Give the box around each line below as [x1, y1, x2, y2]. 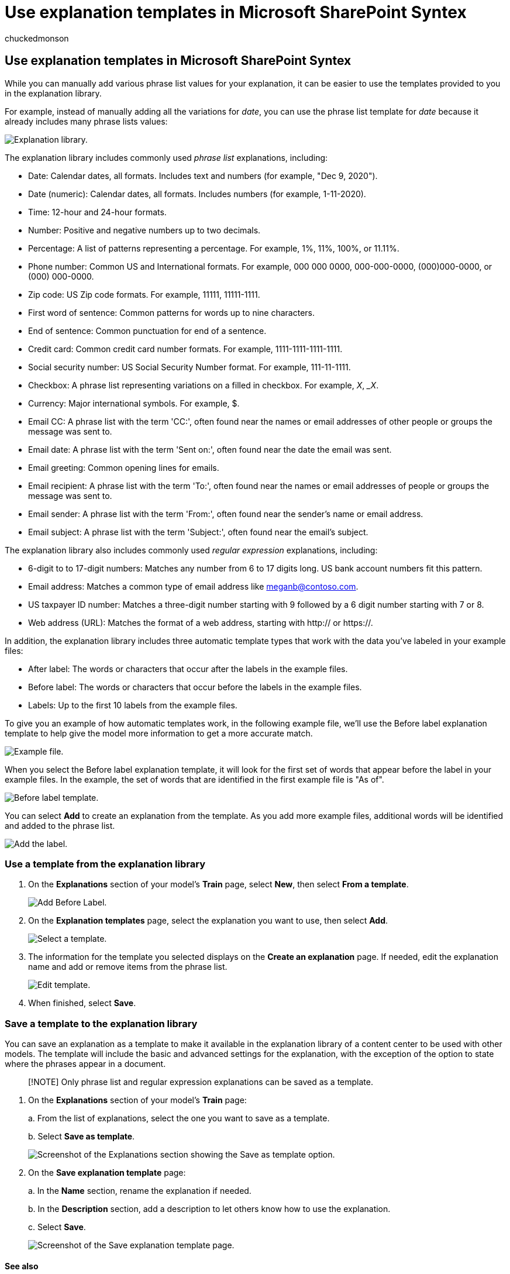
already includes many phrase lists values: [5, 116, 168, 126]
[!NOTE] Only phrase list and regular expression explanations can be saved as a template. [28, 1077, 373, 1087]
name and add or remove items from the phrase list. [28, 962, 228, 972]
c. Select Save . [28, 1222, 86, 1232]
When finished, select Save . [28, 998, 136, 1008]
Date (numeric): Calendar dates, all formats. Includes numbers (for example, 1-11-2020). [28, 188, 366, 199]
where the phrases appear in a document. [5, 1059, 166, 1069]
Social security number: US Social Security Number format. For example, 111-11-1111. [28, 361, 351, 372]
